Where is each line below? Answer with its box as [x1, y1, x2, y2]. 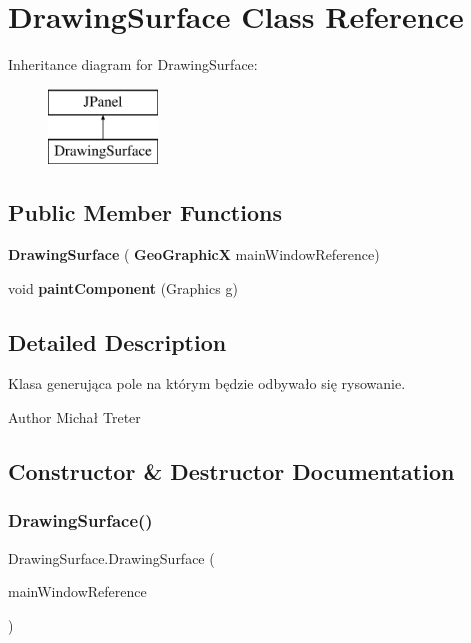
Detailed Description [8, 326, 227, 357]
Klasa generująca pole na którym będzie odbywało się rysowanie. [8, 373, 406, 394]
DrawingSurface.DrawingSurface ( [8, 547, 215, 568]
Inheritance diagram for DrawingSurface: [8, 54, 258, 75]
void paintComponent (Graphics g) [8, 277, 238, 298]
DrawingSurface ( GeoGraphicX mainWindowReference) [8, 244, 380, 265]
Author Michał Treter [8, 407, 141, 428]
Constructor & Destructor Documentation [8, 456, 455, 487]
